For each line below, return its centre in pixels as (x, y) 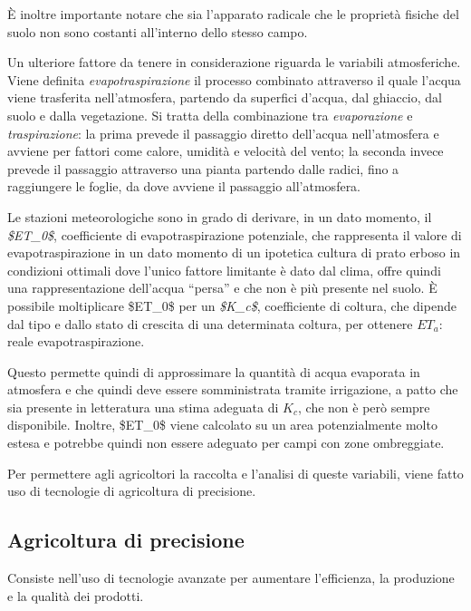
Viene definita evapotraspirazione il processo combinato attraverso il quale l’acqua (234, 79)
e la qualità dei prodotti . (76, 595)
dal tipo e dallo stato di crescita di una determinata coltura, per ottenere (210, 323)
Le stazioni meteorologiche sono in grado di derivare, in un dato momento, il (220, 216)
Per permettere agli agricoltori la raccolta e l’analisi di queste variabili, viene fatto (235, 473)
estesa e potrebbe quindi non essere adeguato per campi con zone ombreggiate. (226, 443)
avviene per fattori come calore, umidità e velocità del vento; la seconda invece (226, 151)
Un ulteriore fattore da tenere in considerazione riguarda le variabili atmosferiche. (234, 62)
